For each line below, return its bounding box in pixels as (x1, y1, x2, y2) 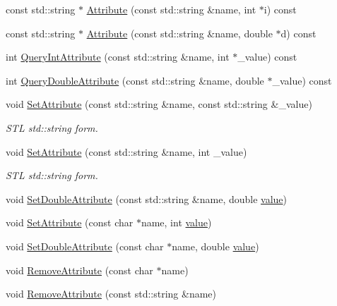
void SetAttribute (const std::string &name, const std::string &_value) (6, 97, 312, 111)
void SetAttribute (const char (6, 215, 134, 230)
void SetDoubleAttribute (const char (6, 238, 164, 253)
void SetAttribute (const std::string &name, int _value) (6, 144, 247, 159)
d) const (280, 25, 317, 40)
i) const (264, 2, 297, 16)
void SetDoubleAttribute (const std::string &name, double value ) (6, 191, 288, 206)
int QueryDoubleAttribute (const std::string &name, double (6, 73, 264, 87)
